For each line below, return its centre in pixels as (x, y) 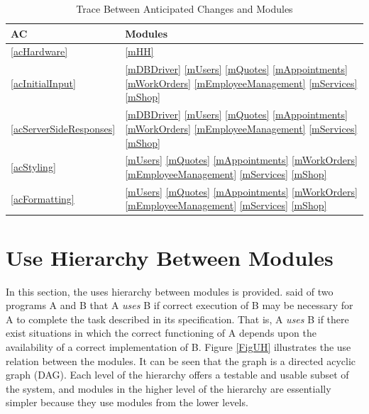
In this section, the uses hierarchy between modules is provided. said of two (170, 291)
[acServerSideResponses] (63, 128)
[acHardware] (39, 51)
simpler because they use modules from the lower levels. (127, 402)
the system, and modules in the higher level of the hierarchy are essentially (169, 388)
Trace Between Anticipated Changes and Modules (184, 9)
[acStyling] (33, 167)
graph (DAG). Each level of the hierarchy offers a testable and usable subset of (177, 375)
